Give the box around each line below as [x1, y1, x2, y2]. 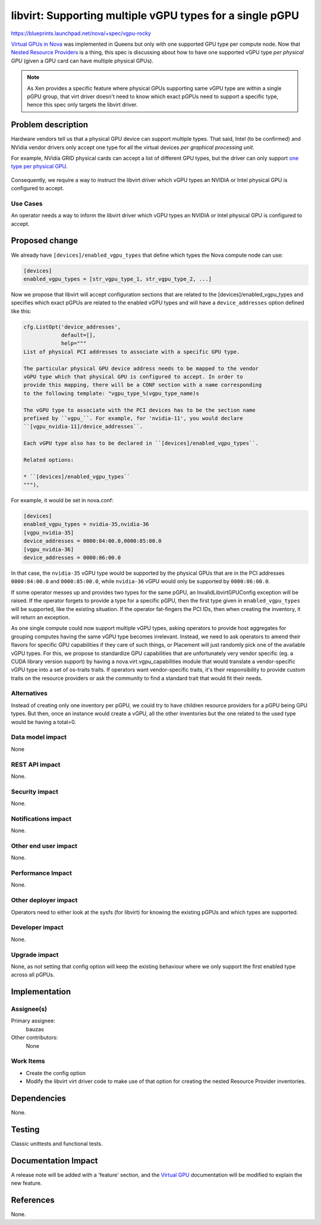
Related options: [23, 456, 74, 463]
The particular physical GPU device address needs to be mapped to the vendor [23, 365, 259, 371]
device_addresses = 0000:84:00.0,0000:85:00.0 [23, 538, 162, 544]
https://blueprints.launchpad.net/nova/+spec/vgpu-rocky [11, 30, 152, 37]
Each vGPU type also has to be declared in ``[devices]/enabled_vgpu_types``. [23, 440, 259, 447]
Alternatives [11, 689, 48, 698]
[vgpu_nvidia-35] [23, 529, 74, 536]
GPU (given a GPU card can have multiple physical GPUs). [11, 57, 154, 64]
